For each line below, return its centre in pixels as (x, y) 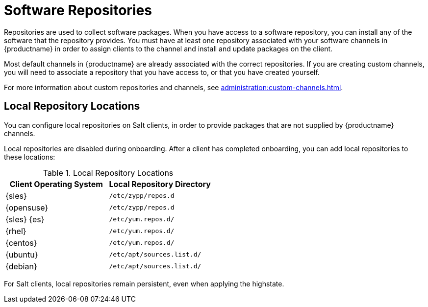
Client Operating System (56, 184)
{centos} (21, 243)
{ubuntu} (22, 254)
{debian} (21, 266)
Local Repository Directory (160, 184)
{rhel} (16, 231)
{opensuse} (27, 207)
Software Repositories (78, 10)
